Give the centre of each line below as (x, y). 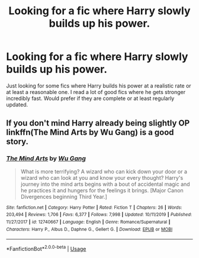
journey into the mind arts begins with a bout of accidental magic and (105, 184)
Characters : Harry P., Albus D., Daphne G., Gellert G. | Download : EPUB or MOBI (89, 229)
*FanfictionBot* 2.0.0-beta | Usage (46, 248)
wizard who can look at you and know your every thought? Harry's (102, 178)
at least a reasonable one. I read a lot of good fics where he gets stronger (96, 92)
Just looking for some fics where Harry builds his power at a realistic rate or (99, 86)
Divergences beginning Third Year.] (64, 196)
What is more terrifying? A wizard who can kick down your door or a (104, 171)
